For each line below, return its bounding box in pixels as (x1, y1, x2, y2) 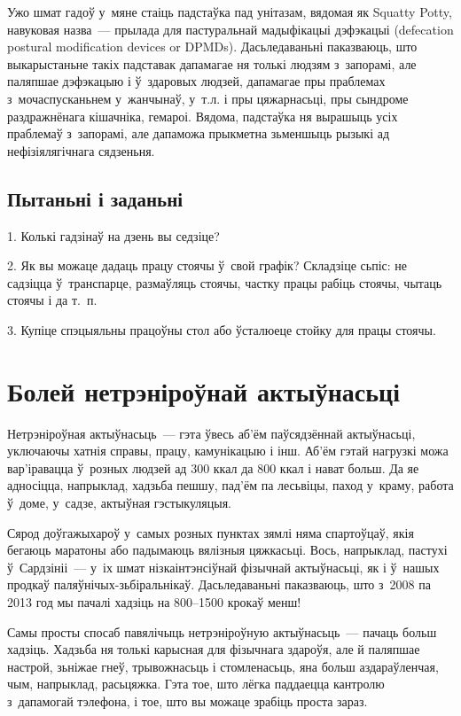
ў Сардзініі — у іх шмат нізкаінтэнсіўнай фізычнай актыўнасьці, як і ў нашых (7, 557, 440, 576)
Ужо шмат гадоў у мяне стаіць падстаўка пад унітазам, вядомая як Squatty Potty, (7, 3, 452, 20)
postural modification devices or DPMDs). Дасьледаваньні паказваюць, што (7, 37, 418, 56)
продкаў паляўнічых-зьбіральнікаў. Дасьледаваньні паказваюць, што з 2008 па (7, 575, 431, 594)
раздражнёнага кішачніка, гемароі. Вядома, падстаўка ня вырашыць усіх (7, 106, 398, 125)
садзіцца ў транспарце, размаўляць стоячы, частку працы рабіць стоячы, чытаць (7, 273, 442, 292)
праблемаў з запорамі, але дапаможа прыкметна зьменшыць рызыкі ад (7, 124, 390, 143)
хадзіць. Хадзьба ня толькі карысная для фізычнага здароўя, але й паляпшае (7, 640, 420, 658)
